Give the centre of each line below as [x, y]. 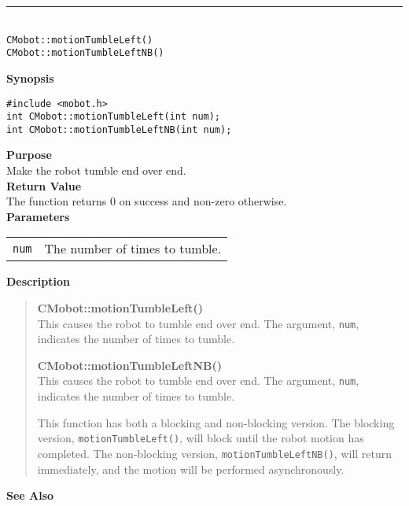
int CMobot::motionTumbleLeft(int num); [114, 117]
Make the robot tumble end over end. [96, 170]
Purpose [29, 155]
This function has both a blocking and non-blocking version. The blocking [216, 422]
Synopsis [30, 78]
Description [39, 281]
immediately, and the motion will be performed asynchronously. [191, 469]
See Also [30, 495]
